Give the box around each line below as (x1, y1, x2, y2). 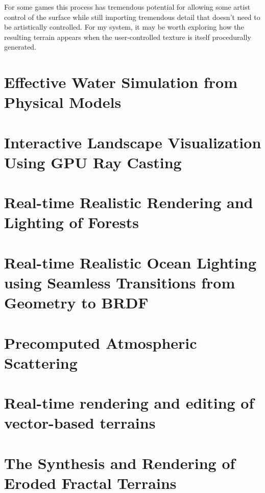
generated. (4, 41, 37, 52)
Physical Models (4, 92, 122, 113)
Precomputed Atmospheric (4, 332, 197, 353)
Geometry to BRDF (4, 292, 149, 313)
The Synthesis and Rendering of (4, 452, 235, 473)
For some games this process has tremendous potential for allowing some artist (4, 2, 251, 12)
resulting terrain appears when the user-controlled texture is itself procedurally (4, 31, 251, 42)
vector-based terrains (4, 412, 156, 433)
